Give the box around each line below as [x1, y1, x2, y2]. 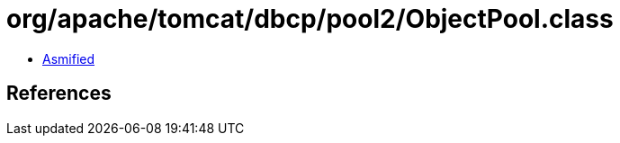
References [6, 82, 112, 105]
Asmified [42, 50, 95, 67]
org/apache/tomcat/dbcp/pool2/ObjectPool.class [6, 4, 614, 34]
